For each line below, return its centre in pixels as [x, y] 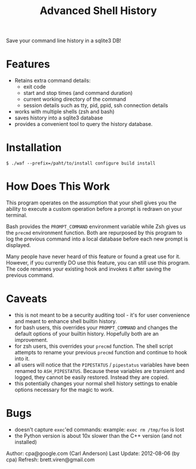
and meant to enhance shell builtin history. [66, 321]
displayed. [18, 245]
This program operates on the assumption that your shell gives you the [91, 203]
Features [28, 64]
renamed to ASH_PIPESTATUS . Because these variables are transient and [99, 371]
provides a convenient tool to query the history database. [84, 124]
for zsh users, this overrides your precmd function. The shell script [94, 346]
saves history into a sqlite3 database [59, 118]
